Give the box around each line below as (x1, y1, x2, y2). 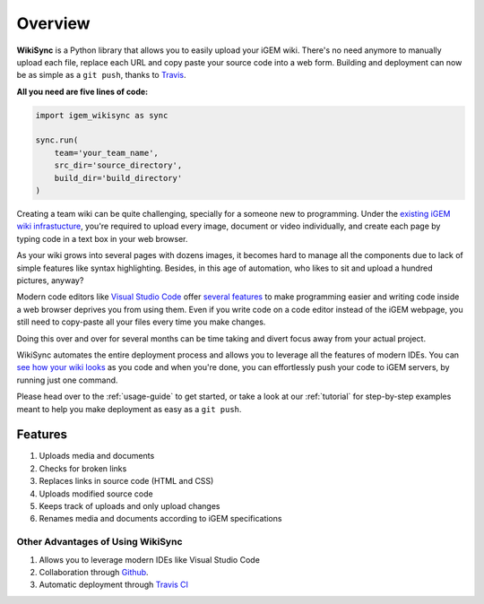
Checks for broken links (39, 462, 127, 474)
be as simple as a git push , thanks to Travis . (16, 70, 187, 81)
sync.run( (35, 135, 79, 145)
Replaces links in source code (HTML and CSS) (39, 476, 214, 487)
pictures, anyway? (16, 274, 84, 286)
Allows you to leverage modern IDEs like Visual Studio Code (39, 554, 260, 565)
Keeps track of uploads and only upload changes (39, 500, 220, 511)
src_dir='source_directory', (54, 160, 183, 170)
